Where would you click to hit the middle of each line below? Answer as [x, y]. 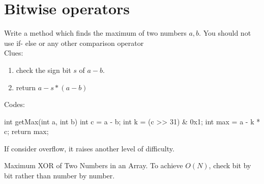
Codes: [14, 104]
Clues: [14, 53]
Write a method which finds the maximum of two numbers [95, 33]
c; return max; [26, 131]
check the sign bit [43, 70]
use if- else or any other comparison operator [74, 43]
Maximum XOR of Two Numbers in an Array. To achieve [94, 165]
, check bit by [230, 165]
